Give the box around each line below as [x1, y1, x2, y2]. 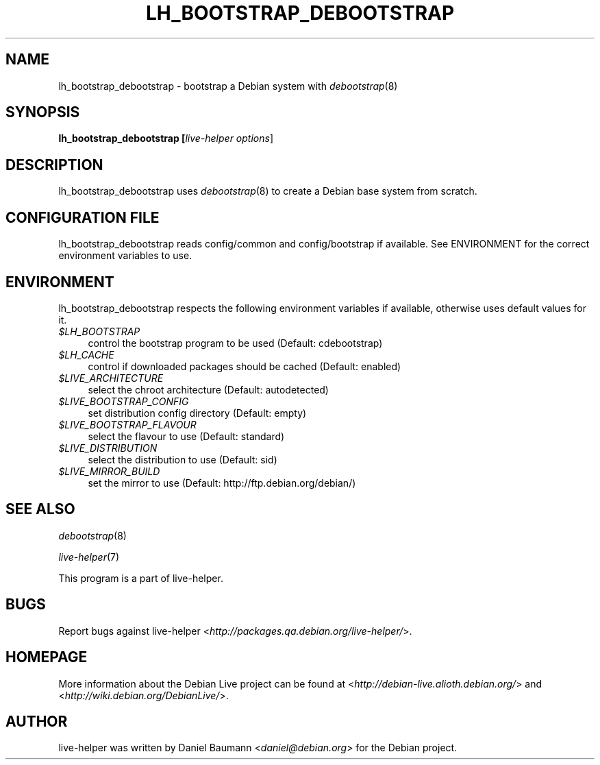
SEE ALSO [5, 500, 75, 518]
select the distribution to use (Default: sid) [88, 453, 277, 465]
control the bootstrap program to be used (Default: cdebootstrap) [88, 337, 383, 349]
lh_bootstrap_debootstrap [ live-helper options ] [58, 132, 273, 145]
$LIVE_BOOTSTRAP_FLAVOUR [58, 418, 197, 430]
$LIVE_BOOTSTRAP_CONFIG [58, 395, 189, 407]
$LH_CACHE [58, 348, 114, 361]
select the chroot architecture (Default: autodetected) [88, 383, 329, 396]
